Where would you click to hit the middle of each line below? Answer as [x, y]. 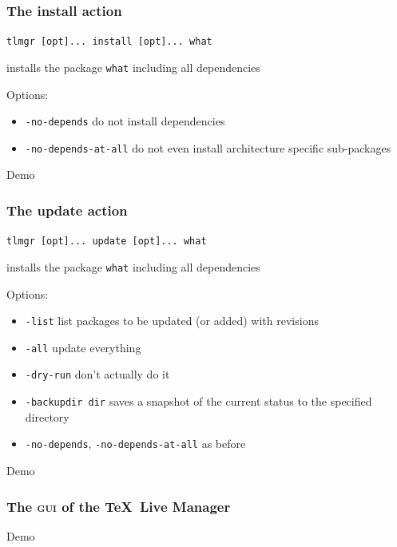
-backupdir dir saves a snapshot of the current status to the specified [198, 401]
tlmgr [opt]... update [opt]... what [107, 242]
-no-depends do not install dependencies [125, 121]
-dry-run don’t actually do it [97, 374]
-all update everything [83, 347]
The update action [67, 210]
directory [47, 416]
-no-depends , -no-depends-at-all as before [135, 444]
